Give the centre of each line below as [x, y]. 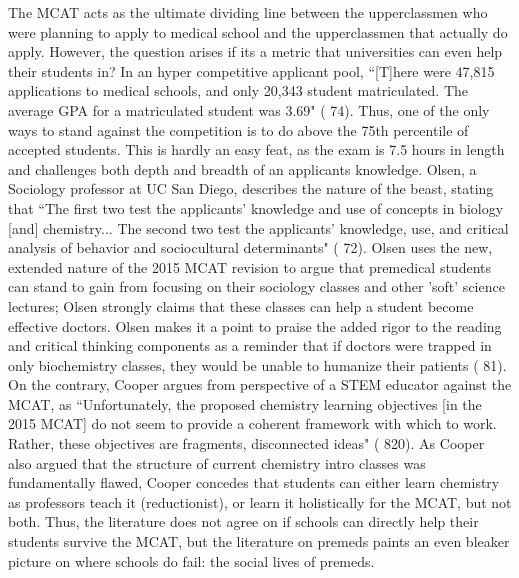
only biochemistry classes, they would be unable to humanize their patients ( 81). [257, 364]
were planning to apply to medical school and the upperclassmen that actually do [258, 31]
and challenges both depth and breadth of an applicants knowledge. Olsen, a [242, 168]
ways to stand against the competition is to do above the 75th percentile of [238, 129]
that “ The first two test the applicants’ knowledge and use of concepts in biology [256, 207]
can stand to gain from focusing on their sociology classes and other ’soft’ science [256, 286]
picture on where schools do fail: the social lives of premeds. [191, 560]
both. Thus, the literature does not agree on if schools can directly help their [243, 521]
